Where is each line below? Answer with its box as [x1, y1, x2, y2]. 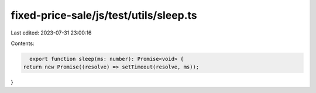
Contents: [11, 40, 35, 47]
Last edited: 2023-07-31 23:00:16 [11, 29, 92, 36]
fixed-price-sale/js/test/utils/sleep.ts [11, 9, 197, 22]
